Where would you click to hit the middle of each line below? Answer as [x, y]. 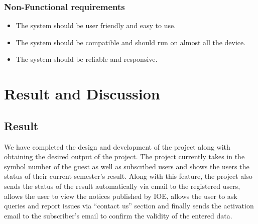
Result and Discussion [82, 94]
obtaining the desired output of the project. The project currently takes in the [124, 156]
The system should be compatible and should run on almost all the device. [131, 42]
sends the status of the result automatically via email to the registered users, [122, 186]
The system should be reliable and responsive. [87, 59]
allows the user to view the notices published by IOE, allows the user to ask [121, 196]
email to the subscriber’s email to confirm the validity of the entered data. [118, 215]
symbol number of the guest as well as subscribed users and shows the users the [127, 166]
